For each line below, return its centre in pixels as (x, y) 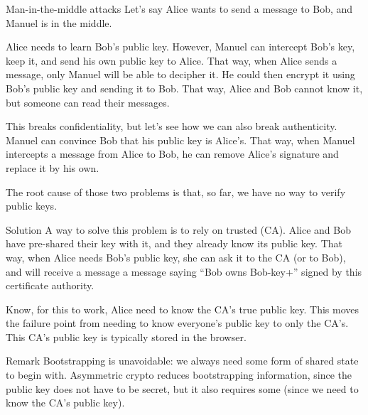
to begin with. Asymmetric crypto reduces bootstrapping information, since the (179, 375)
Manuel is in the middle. (59, 22)
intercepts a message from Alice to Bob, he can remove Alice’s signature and (172, 154)
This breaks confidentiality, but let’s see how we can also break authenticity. (172, 126)
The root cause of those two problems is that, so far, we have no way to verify (176, 192)
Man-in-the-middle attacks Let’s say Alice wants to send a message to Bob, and (179, 9)
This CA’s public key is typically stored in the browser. (126, 336)
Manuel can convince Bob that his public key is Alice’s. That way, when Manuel (180, 140)
